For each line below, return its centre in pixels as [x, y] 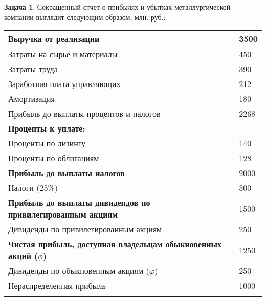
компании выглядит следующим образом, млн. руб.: [85, 17]
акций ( [23, 256]
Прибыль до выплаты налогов [66, 173]
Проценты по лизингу [47, 143]
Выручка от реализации [54, 39]
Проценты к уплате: [47, 128]
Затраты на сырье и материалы [63, 54]
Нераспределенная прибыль [57, 286]
